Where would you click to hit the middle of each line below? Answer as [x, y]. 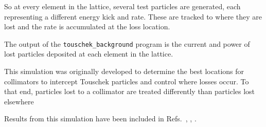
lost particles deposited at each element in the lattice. [89, 54]
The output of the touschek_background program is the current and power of [127, 43]
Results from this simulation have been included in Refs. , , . [100, 119]
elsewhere [19, 101]
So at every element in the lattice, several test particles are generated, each [122, 6]
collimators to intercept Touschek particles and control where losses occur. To [127, 81]
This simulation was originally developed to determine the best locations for [124, 71]
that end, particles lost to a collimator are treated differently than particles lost [130, 91]
